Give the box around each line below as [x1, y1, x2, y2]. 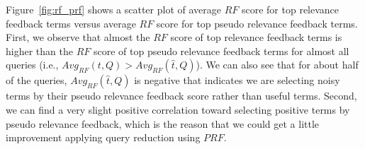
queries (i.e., [6, 57, 59, 72]
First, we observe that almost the [6, 30, 150, 44]
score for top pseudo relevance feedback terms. [156, 16, 358, 30]
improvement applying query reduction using [6, 130, 201, 145]
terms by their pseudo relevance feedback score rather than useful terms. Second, [6, 88, 357, 103]
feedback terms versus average [6, 16, 136, 30]
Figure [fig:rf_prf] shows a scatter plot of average [6, 2, 221, 16]
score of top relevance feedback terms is [170, 30, 342, 44]
